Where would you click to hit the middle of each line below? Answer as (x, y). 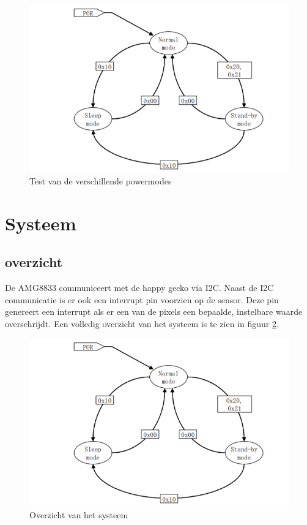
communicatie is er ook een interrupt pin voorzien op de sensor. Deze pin (142, 299)
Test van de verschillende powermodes (101, 181)
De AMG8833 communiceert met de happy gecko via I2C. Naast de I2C (139, 288)
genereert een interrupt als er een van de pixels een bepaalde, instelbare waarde (154, 312)
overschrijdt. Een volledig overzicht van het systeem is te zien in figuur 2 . (142, 324)
